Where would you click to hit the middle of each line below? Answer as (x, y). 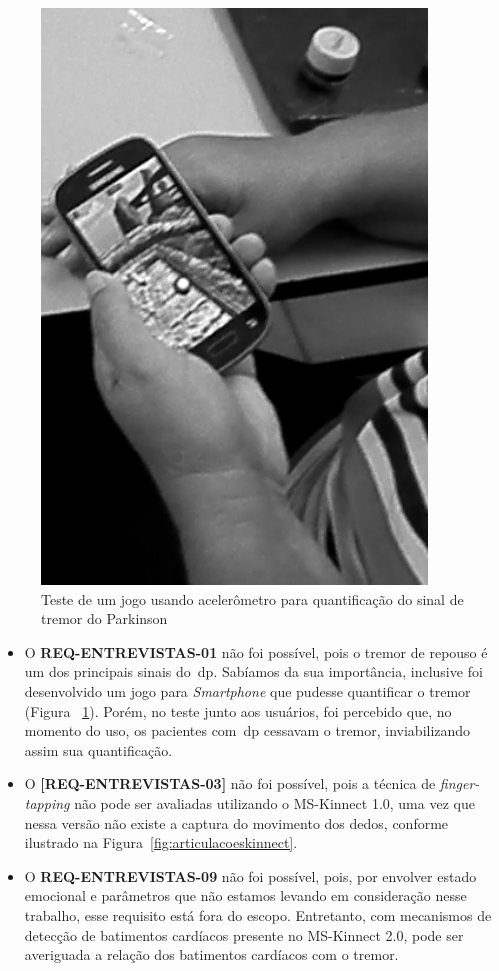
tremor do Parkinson (104, 618)
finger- (459, 783)
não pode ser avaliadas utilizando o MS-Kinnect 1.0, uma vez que (274, 802)
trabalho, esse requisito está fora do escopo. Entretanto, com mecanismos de (258, 914)
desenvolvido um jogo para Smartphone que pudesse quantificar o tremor (247, 690)
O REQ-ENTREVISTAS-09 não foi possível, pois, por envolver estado (250, 875)
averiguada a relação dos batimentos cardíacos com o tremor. (211, 954)
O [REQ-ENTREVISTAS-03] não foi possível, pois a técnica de (230, 783)
